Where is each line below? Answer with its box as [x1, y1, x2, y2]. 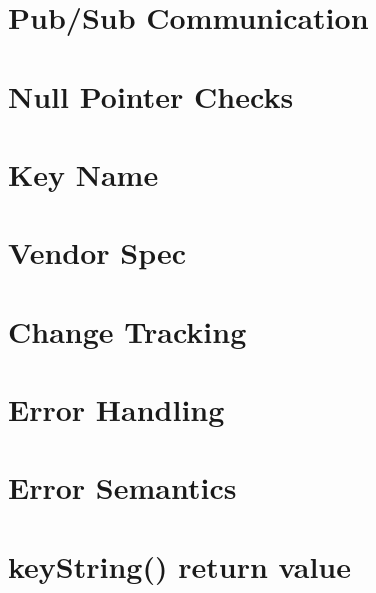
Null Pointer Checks [8, 75, 294, 116]
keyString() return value [8, 545, 351, 586]
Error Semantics [8, 467, 237, 508]
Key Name [8, 153, 159, 194]
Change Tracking [8, 310, 247, 351]
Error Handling [8, 389, 225, 430]
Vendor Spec [8, 232, 187, 273]
